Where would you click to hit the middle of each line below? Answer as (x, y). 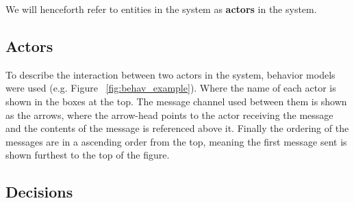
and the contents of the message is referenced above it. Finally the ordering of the (177, 128)
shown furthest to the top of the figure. (88, 155)
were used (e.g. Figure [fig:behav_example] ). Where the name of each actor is (171, 88)
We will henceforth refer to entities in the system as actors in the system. (161, 9)
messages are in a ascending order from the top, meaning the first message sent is (176, 141)
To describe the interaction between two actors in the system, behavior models (170, 74)
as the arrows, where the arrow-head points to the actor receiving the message (169, 114)
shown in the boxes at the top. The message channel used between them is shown (176, 101)
